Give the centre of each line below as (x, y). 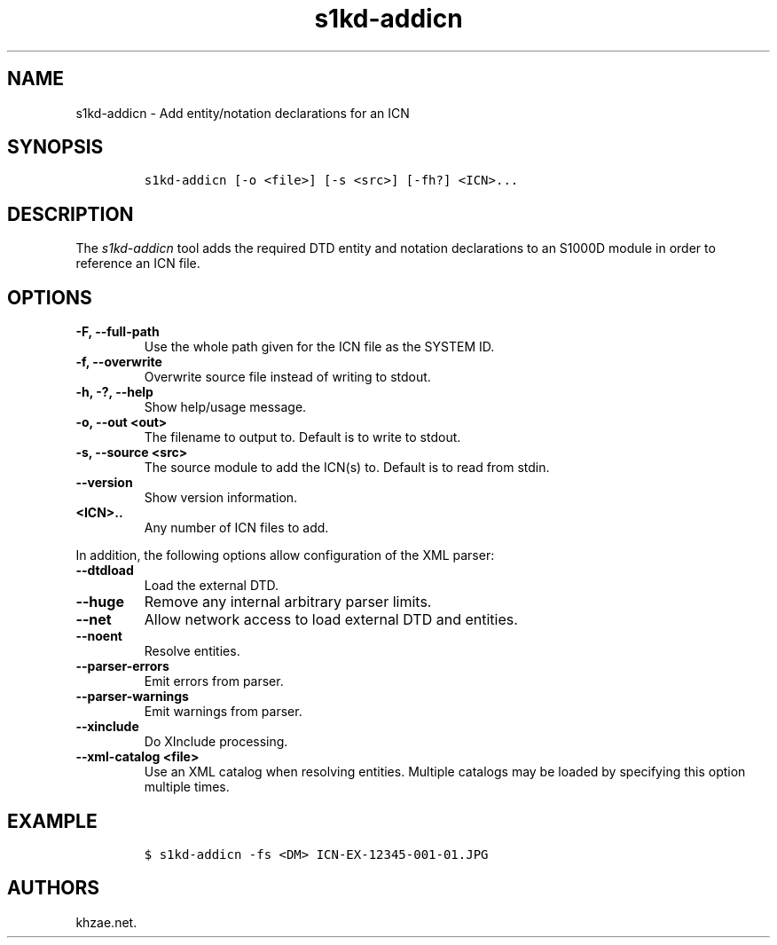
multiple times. (187, 787)
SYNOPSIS (55, 147)
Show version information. (221, 498)
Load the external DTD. (212, 586)
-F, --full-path (118, 332)
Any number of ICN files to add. (236, 528)
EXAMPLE (52, 821)
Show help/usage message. (225, 407)
